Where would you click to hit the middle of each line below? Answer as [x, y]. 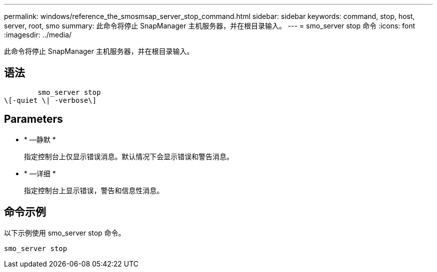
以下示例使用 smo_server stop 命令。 [65, 233]
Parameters [33, 119]
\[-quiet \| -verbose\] [50, 100]
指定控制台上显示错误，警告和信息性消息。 [94, 190]
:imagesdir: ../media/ [38, 35]
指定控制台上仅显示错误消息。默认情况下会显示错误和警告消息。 [129, 156]
